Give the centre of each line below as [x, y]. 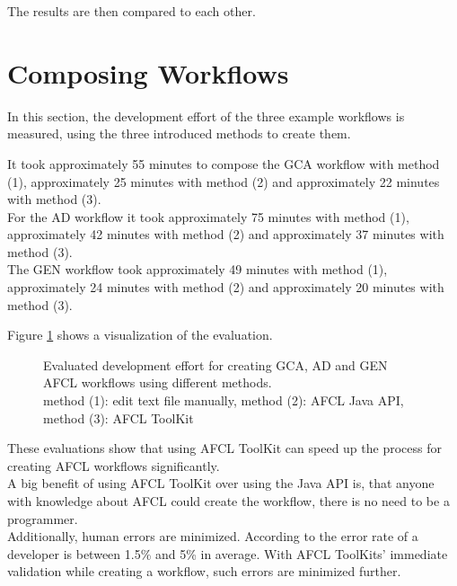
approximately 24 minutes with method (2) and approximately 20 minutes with [226, 287]
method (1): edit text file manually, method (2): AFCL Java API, [224, 400]
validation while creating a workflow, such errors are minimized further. [204, 571]
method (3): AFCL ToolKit [119, 417]
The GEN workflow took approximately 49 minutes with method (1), [198, 269]
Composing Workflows [148, 72]
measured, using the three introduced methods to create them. [179, 133]
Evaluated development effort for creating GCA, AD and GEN [215, 364]
